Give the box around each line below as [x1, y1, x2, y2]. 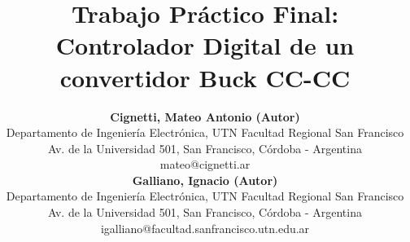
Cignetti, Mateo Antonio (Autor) [110, 108, 300, 125]
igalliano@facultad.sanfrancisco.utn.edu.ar [100, 219, 310, 236]
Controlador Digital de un [55, 29, 355, 62]
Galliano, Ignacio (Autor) [132, 171, 278, 188]
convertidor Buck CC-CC [59, 60, 351, 94]
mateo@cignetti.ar [159, 156, 251, 173]
